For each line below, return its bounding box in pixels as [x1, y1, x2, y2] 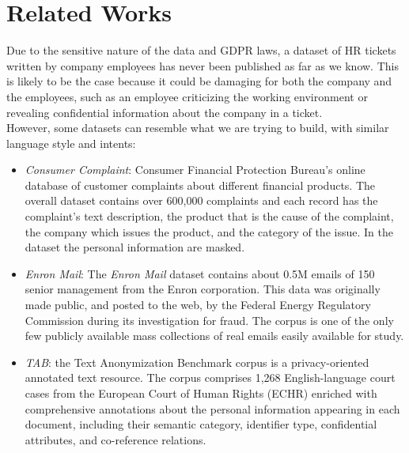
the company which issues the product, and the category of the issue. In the [25, 223, 393, 240]
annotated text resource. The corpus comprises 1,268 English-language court [25, 369, 396, 386]
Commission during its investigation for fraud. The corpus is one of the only [25, 311, 394, 328]
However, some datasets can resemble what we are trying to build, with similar [6, 119, 389, 136]
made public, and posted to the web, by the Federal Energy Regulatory [25, 296, 371, 313]
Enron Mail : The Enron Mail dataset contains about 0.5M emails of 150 [25, 265, 375, 281]
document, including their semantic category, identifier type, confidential [25, 416, 377, 432]
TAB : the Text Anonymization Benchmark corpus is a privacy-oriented [25, 353, 369, 370]
